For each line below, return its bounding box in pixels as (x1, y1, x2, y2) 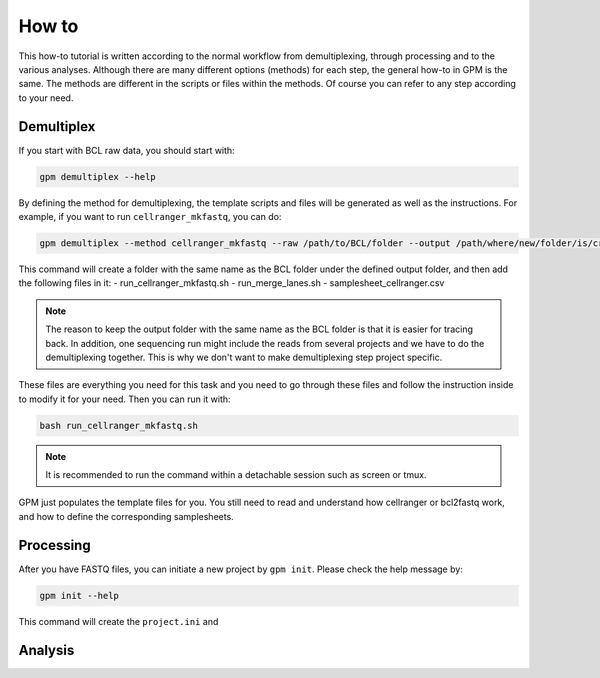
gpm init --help (39, 590, 120, 601)
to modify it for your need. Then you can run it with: (18, 393, 231, 405)
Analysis (18, 641, 75, 659)
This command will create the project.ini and (18, 615, 219, 627)
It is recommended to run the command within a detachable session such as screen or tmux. (45, 469, 427, 481)
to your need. (18, 91, 74, 104)
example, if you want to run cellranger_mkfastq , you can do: (18, 210, 282, 222)
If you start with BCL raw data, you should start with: (18, 144, 235, 156)
